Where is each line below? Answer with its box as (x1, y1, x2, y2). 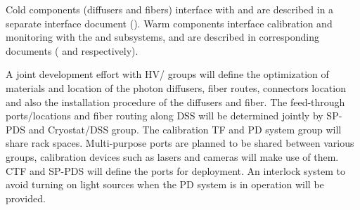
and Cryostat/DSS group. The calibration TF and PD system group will (28, 122, 342, 136)
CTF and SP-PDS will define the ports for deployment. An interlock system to (6, 163, 345, 178)
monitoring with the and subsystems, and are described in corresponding (6, 29, 319, 44)
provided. (6, 190, 46, 205)
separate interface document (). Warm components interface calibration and (6, 15, 333, 30)
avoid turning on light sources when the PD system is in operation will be (6, 177, 324, 192)
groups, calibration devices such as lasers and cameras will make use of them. (6, 149, 339, 164)
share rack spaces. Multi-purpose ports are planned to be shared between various (6, 136, 354, 150)
